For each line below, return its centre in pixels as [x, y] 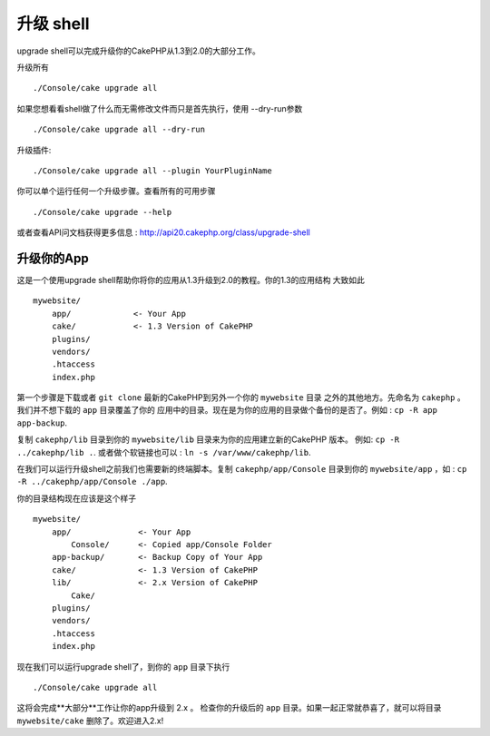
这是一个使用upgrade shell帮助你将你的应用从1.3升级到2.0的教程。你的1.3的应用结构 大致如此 [191, 280]
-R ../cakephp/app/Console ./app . [92, 482]
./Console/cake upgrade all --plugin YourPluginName [152, 171]
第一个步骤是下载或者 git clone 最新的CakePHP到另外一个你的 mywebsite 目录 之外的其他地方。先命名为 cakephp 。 [241, 397]
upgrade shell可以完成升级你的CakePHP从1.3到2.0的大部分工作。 [138, 51]
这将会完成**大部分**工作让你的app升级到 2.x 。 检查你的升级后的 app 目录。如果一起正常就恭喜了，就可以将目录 [229, 708]
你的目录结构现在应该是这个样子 [76, 498]
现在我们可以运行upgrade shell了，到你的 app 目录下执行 [123, 666]
